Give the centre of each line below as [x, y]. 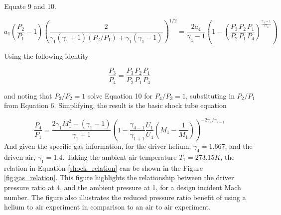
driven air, [20, 157]
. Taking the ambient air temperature [120, 157]
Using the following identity [46, 55]
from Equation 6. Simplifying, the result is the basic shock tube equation [115, 105]
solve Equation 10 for [120, 95]
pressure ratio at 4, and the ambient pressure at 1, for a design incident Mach [123, 187]
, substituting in [210, 95]
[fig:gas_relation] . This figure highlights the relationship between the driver [119, 177]
